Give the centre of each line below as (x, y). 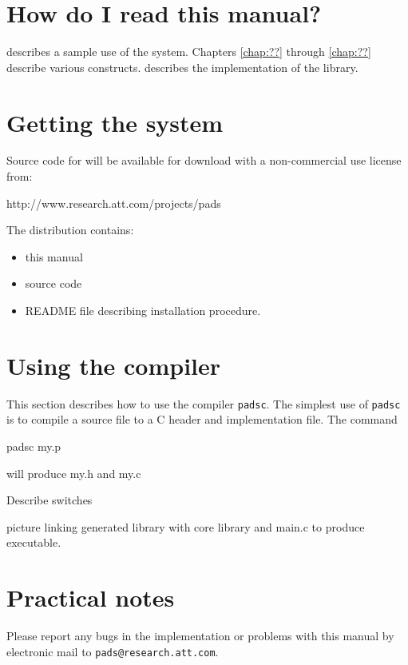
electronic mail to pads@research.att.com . (113, 651)
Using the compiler (114, 365)
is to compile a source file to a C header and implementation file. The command (202, 419)
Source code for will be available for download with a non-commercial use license (204, 160)
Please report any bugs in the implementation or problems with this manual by (200, 636)
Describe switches (50, 500)
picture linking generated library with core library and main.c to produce (186, 526)
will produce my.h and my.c (74, 473)
